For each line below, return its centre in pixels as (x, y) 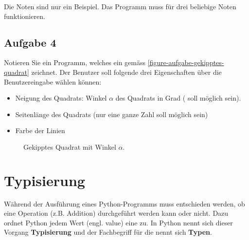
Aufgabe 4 (30, 42)
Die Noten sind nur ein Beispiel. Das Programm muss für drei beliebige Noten (120, 6)
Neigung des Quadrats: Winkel (61, 98)
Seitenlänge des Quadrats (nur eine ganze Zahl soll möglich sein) (112, 114)
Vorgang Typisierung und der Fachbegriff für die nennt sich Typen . (108, 232)
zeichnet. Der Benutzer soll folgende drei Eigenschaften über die (126, 72)
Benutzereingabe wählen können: (53, 81)
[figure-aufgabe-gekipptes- (186, 62)
